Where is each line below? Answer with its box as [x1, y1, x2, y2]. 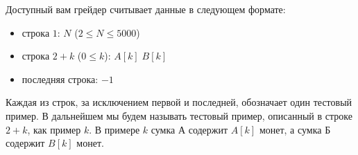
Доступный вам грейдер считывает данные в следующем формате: [6, 2, 286, 16]
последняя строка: [22, 71, 99, 86]
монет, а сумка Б [259, 122, 331, 136]
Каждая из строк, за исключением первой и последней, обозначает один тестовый [6, 95, 352, 109]
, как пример [27, 122, 81, 136]
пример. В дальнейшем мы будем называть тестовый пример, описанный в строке [6, 108, 352, 122]
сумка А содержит [151, 122, 228, 136]
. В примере [89, 122, 140, 136]
